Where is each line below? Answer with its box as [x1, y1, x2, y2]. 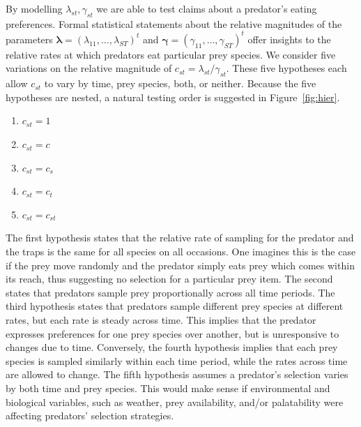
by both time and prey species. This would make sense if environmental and [6, 380, 330, 395]
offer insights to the [247, 31, 331, 46]
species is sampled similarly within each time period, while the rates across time [6, 353, 348, 368]
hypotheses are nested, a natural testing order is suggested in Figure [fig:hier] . [6, 89, 340, 104]
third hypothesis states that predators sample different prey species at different [6, 299, 344, 313]
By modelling [6, 1, 63, 15]
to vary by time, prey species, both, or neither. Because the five [44, 76, 316, 91]
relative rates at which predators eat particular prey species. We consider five [6, 47, 336, 61]
